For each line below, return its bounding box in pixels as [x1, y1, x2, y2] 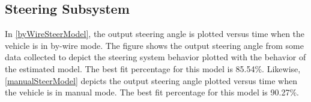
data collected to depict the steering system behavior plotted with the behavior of [5, 51, 306, 63]
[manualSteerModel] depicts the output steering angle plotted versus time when [5, 74, 297, 86]
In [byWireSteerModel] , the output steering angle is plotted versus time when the [5, 27, 305, 40]
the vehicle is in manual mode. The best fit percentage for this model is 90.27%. [5, 86, 299, 98]
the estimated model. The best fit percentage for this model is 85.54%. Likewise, [5, 62, 301, 75]
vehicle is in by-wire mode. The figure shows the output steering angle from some [5, 39, 304, 51]
